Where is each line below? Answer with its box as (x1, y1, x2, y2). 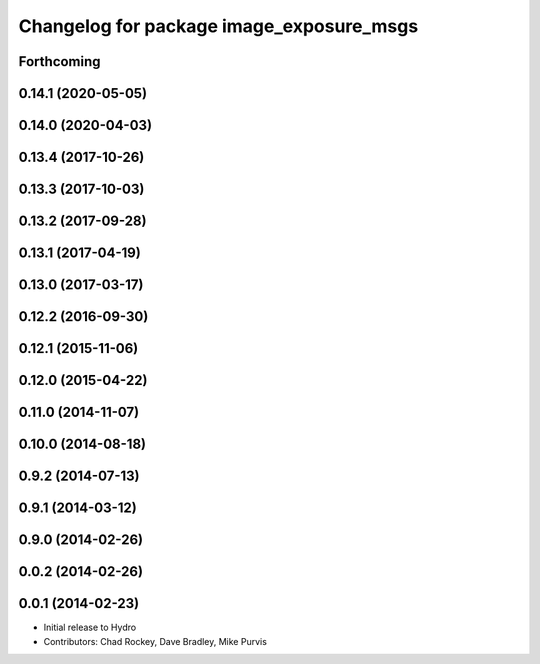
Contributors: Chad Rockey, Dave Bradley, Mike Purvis (43, 635, 267, 647)
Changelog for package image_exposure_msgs (18, 15, 419, 37)
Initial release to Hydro (43, 621, 137, 634)
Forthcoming (18, 53, 101, 70)
